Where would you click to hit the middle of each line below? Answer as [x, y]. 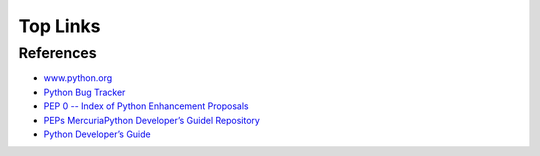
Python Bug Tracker [84, 92]
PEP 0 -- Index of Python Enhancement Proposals [146, 106]
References [57, 53]
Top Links [59, 26]
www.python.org [78, 78]
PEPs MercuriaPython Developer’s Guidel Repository [151, 120]
